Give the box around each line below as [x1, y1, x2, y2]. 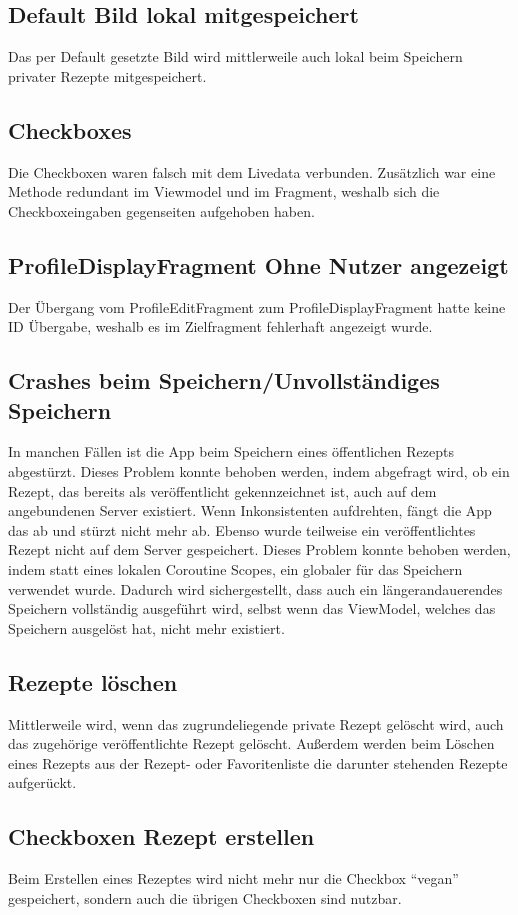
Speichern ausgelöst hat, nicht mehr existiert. [8, 617, 285, 638]
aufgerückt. [8, 772, 77, 793]
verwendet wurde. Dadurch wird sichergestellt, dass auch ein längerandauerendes [8, 578, 503, 599]
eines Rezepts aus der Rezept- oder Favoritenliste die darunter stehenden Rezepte [8, 752, 508, 773]
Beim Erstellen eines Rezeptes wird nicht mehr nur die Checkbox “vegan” [8, 868, 459, 889]
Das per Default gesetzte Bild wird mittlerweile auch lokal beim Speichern [8, 46, 463, 67]
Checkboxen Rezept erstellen [8, 821, 315, 852]
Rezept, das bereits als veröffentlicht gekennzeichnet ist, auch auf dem [8, 480, 437, 501]
